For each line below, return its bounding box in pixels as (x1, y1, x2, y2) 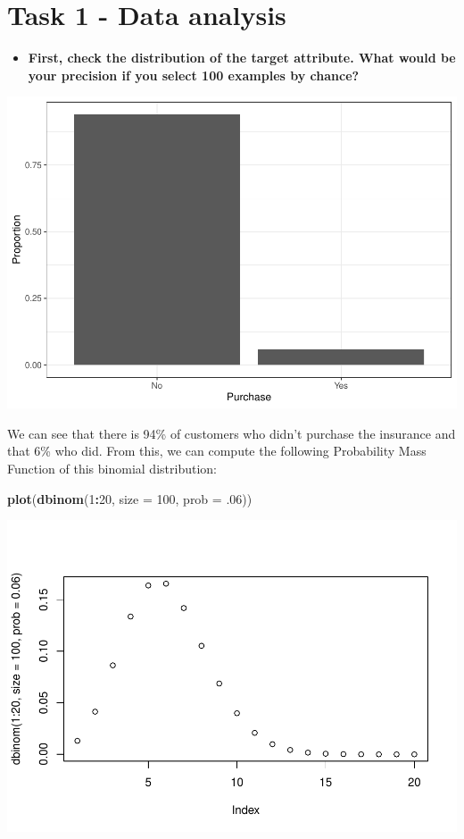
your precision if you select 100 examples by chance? (28, 65, 360, 84)
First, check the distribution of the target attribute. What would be (28, 48, 456, 67)
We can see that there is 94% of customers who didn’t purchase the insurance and (7, 424, 456, 442)
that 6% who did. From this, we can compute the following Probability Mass (7, 441, 427, 460)
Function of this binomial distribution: (7, 459, 217, 478)
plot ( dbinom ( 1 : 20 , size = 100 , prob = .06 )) (7, 489, 253, 508)
